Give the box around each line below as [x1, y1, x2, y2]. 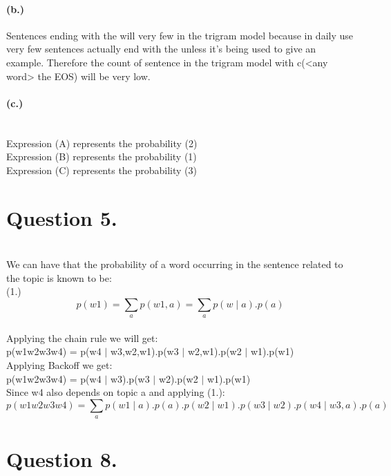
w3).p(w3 [110, 371, 150, 385]
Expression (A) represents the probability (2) [6, 135, 198, 150]
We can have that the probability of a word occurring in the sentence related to [6, 257, 343, 272]
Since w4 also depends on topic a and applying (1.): [6, 385, 225, 399]
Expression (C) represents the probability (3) [6, 162, 198, 177]
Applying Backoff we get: [6, 358, 113, 372]
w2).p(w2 [158, 371, 198, 385]
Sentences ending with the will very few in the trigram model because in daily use [6, 28, 353, 42]
